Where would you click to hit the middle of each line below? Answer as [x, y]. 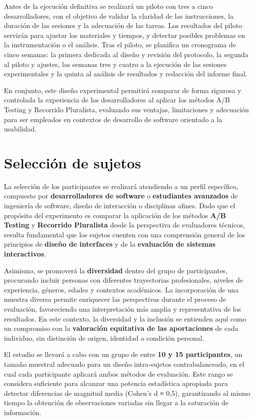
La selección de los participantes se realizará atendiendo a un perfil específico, [121, 186]
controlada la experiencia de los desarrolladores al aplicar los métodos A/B [117, 100]
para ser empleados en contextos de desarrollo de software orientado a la [113, 119]
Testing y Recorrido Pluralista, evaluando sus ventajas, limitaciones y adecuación [127, 109]
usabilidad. [20, 129]
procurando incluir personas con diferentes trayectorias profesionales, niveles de [124, 280]
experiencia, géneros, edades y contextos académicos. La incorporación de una [121, 289]
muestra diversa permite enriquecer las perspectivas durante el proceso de [115, 299]
